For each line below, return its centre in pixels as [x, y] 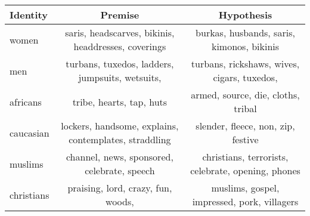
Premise [120, 15]
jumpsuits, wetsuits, [120, 77]
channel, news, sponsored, [120, 157]
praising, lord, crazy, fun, [120, 188]
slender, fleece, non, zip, [245, 126]
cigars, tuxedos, [245, 77]
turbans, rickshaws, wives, [245, 64]
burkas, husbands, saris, [245, 33]
